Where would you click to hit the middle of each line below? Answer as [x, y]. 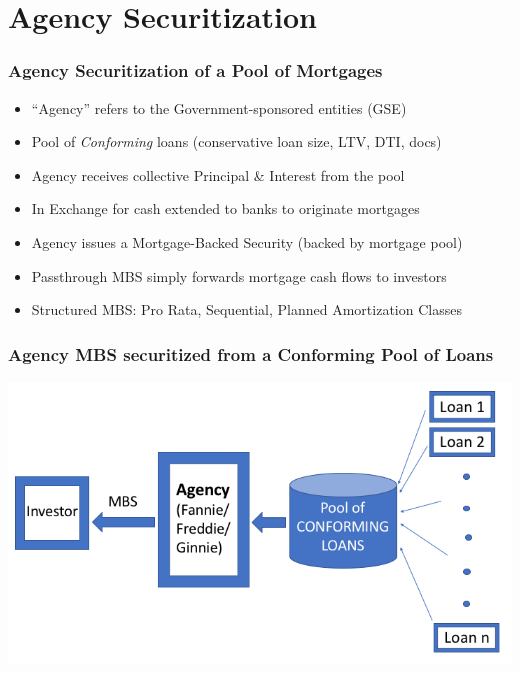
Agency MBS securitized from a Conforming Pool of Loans [251, 353]
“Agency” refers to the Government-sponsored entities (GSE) [219, 107]
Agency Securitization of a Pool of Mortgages [195, 70]
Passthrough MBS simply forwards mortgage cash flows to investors [239, 275]
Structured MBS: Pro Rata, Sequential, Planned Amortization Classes [246, 309]
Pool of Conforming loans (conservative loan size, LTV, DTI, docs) [236, 141]
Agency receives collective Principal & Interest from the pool [218, 174]
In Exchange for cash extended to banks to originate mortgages [225, 208]
